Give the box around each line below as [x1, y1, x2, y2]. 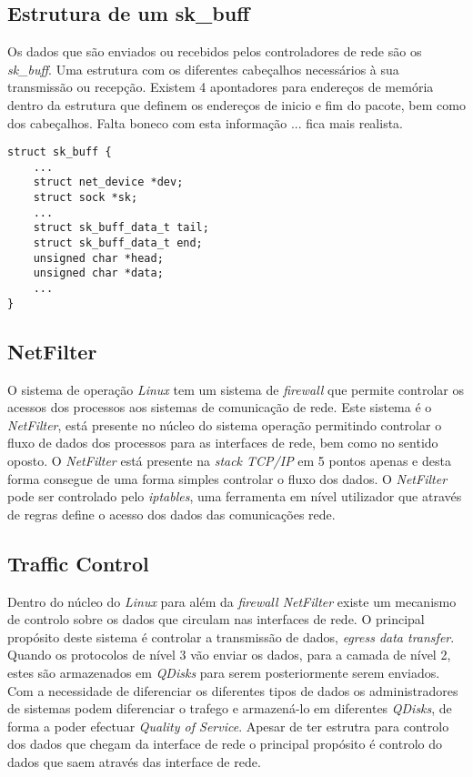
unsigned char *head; [33, 251, 164, 265]
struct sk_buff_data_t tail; [33, 221, 209, 235]
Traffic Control [7, 549, 149, 577]
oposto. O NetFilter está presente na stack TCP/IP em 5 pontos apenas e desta [7, 450, 451, 469]
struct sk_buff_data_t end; [33, 237, 203, 250]
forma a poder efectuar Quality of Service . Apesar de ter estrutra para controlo [7, 716, 449, 735]
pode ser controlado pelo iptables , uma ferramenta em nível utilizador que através [7, 487, 462, 506]
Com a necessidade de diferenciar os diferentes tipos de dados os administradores [7, 681, 458, 700]
